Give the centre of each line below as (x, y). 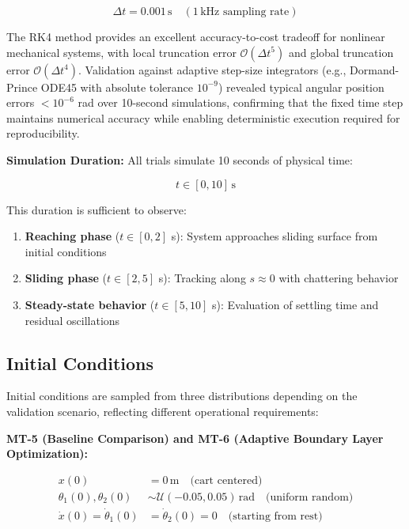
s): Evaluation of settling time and (295, 304)
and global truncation (341, 52)
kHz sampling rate (245, 12)
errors (21, 102)
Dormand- (375, 69)
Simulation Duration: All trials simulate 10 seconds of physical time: (180, 159)
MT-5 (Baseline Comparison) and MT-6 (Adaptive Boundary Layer (195, 438)
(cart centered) (226, 480)
